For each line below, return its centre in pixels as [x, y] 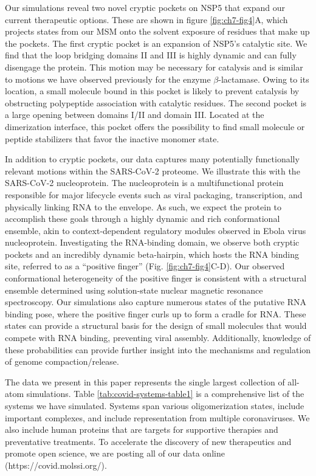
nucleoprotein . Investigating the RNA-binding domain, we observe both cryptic [152, 242]
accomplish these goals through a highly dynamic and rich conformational [143, 219]
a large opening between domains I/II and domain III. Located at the [135, 115]
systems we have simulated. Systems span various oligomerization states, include [155, 405]
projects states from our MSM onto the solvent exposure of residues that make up [157, 31]
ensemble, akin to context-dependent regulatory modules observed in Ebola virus [156, 230]
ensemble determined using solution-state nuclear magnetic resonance [134, 290]
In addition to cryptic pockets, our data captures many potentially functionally [152, 159]
